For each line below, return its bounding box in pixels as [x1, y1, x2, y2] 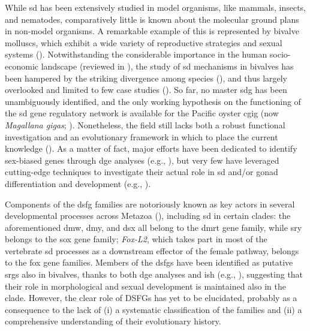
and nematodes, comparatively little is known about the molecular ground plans [5, 13, 299, 25]
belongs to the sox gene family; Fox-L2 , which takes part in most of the [5, 233, 267, 245]
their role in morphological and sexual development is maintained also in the [5, 279, 286, 292]
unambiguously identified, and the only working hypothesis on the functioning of [5, 95, 301, 107]
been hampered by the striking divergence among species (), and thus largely [5, 71, 288, 84]
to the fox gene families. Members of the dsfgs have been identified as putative [5, 256, 293, 269]
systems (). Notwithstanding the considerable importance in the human [5, 48, 267, 61]
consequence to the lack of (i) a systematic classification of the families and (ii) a [5, 303, 302, 315]
